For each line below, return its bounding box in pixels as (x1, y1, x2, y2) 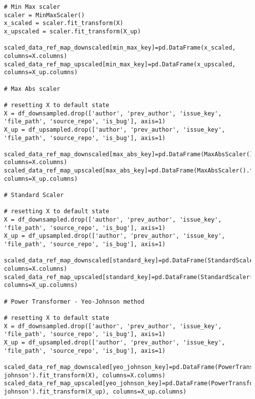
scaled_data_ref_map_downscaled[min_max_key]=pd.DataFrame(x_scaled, (4, 44, 236, 52)
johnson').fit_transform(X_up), (4, 388, 109, 395)
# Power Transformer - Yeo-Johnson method (4, 298, 145, 305)
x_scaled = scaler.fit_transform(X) (4, 20, 124, 27)
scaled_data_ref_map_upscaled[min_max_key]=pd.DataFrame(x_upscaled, (4, 60, 236, 68)
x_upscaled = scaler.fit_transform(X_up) (4, 28, 141, 35)
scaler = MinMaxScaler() (4, 11, 85, 19)
